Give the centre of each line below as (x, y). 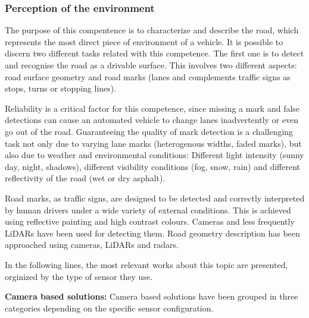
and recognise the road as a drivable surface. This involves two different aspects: (151, 65)
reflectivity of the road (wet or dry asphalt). (85, 178)
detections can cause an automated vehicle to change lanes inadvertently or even (152, 120)
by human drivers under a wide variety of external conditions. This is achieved (148, 210)
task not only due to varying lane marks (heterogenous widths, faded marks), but (153, 143)
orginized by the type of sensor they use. (79, 276)
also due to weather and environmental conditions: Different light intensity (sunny (154, 155)
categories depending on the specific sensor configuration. (109, 308)
